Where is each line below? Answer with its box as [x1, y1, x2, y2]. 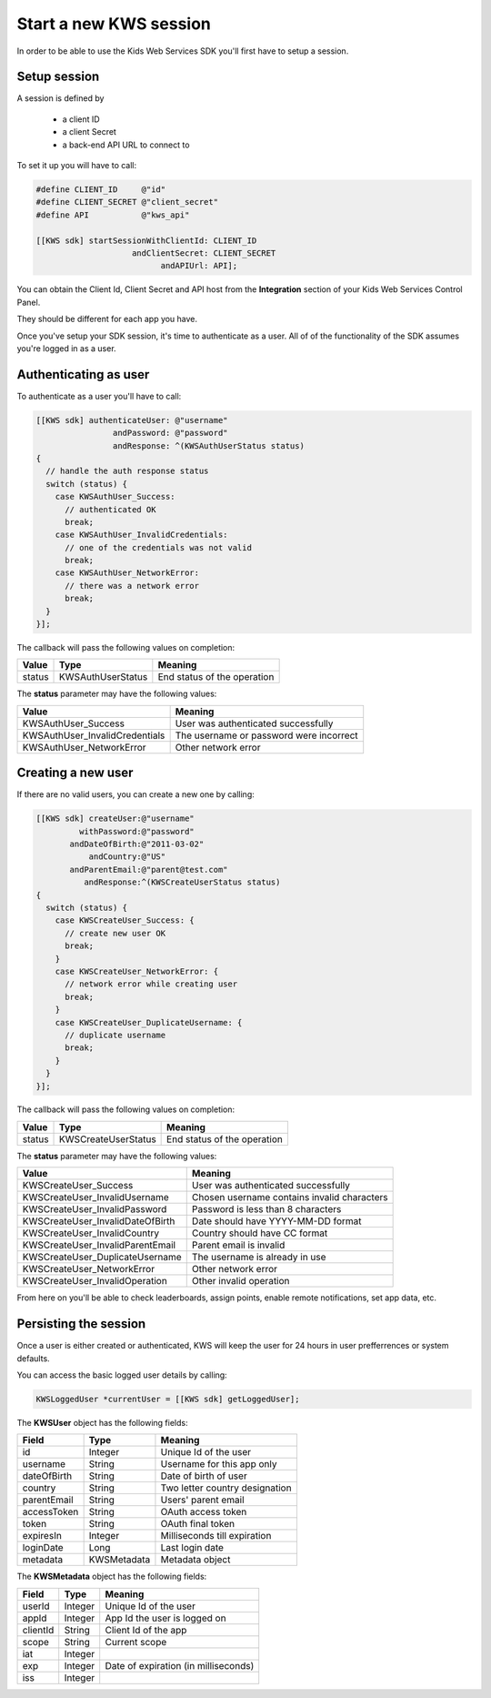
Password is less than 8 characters [191, 1203, 342, 1216]
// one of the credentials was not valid [65, 542, 252, 552]
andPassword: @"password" [112, 428, 228, 439]
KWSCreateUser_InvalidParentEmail [22, 1238, 176, 1251]
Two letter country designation [160, 1481, 292, 1494]
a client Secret [62, 126, 117, 137]
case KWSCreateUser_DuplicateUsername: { [55, 1017, 243, 1027]
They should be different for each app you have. [16, 314, 198, 325]
